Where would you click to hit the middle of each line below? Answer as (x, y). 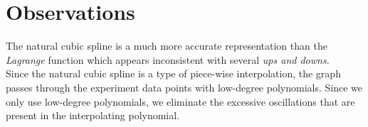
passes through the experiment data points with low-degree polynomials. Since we (184, 87)
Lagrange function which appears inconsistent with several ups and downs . (168, 59)
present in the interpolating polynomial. (93, 115)
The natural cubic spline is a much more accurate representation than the (167, 46)
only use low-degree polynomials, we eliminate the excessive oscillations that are (180, 101)
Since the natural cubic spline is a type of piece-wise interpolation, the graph (173, 73)
